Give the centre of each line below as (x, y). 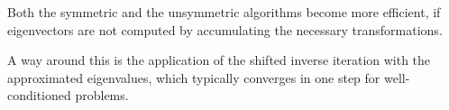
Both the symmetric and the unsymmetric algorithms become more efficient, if (224, 12)
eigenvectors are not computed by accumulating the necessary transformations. (225, 29)
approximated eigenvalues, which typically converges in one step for (194, 77)
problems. (102, 95)
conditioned (39, 95)
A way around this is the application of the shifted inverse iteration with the (219, 60)
